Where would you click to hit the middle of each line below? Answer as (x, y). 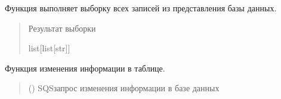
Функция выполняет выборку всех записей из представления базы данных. (141, 8)
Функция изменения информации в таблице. (85, 68)
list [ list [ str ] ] (49, 48)
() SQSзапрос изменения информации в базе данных (124, 88)
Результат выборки (62, 28)
